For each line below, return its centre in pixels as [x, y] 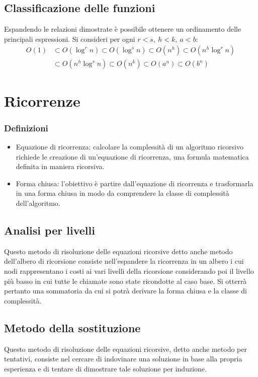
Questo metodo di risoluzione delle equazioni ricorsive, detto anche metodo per [125, 349]
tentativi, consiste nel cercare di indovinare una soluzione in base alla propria [123, 359]
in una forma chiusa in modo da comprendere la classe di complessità [122, 193]
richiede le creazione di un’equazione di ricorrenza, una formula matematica [132, 156]
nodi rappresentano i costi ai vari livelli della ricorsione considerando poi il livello [129, 271]
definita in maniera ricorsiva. [60, 166]
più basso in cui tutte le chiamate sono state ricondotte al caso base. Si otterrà [125, 281]
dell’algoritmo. [38, 203]
